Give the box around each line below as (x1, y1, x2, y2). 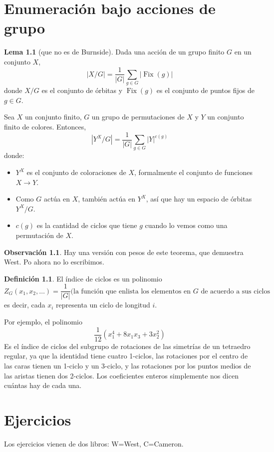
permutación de (15, 230, 63, 240)
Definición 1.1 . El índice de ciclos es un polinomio (4, 273, 162, 283)
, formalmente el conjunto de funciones (134, 167, 253, 177)
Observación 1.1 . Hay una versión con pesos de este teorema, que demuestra (4, 246, 244, 257)
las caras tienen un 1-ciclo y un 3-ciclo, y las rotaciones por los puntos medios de (4, 360, 251, 370)
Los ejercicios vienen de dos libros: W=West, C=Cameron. (4, 438, 184, 448)
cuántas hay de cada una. (4, 380, 82, 390)
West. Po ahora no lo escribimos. (4, 256, 104, 267)
